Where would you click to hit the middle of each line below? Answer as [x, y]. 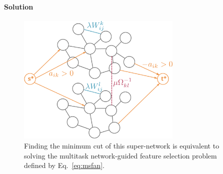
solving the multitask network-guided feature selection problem [120, 155]
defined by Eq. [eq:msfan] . [64, 165]
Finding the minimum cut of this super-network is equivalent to [122, 146]
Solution [19, 6]
